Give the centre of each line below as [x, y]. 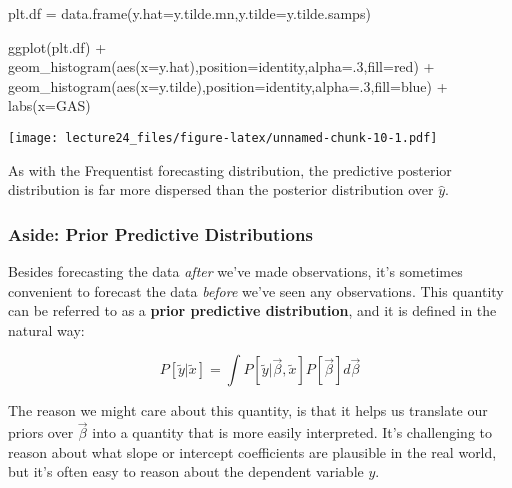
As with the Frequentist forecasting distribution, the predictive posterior [230, 169]
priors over [41, 432]
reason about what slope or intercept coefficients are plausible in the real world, [252, 451]
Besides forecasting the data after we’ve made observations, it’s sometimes [235, 271]
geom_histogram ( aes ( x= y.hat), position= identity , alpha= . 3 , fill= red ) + [221, 66]
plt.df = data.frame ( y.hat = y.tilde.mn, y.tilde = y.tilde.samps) [189, 13]
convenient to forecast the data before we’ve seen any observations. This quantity [256, 290]
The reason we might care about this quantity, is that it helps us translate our [248, 410]
